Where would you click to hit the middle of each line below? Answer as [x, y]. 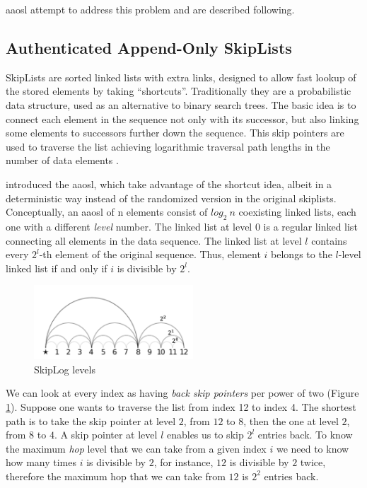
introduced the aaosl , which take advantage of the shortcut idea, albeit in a [169, 184]
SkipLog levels [65, 369]
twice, [313, 462]
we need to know [313, 448]
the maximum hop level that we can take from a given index [136, 448]
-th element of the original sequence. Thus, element [150, 254]
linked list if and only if [57, 268]
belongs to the [302, 254]
